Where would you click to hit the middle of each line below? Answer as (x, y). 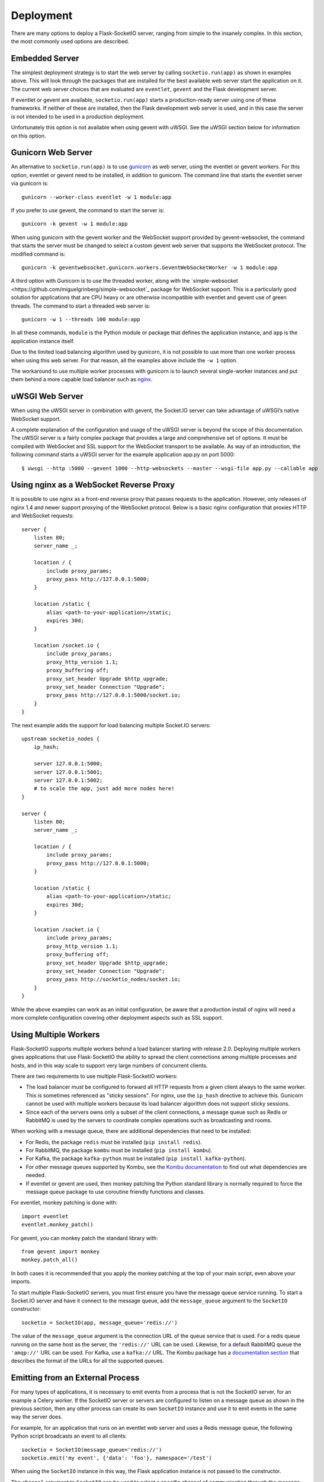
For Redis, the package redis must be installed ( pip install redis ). (114, 1142)
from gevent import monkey (61, 1252)
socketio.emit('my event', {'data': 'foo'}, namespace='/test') (117, 1458)
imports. (21, 1282)
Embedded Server (45, 58)
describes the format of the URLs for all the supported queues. (87, 1361)
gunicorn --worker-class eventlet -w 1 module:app (97, 197)
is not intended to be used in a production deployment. (78, 116)
